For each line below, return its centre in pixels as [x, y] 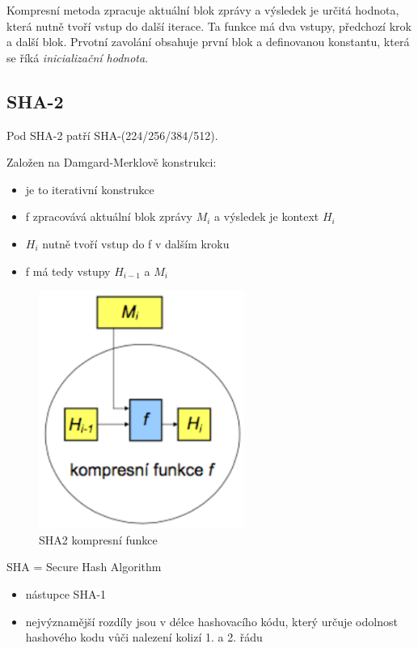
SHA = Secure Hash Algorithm [84, 567]
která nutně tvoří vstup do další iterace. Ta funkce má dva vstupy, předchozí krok [209, 25]
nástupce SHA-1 [66, 594]
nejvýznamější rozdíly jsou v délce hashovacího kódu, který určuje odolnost [211, 621]
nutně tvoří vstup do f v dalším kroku [136, 243]
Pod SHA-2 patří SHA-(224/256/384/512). [112, 135]
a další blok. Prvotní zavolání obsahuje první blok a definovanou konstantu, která [208, 42]
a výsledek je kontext [267, 216]
